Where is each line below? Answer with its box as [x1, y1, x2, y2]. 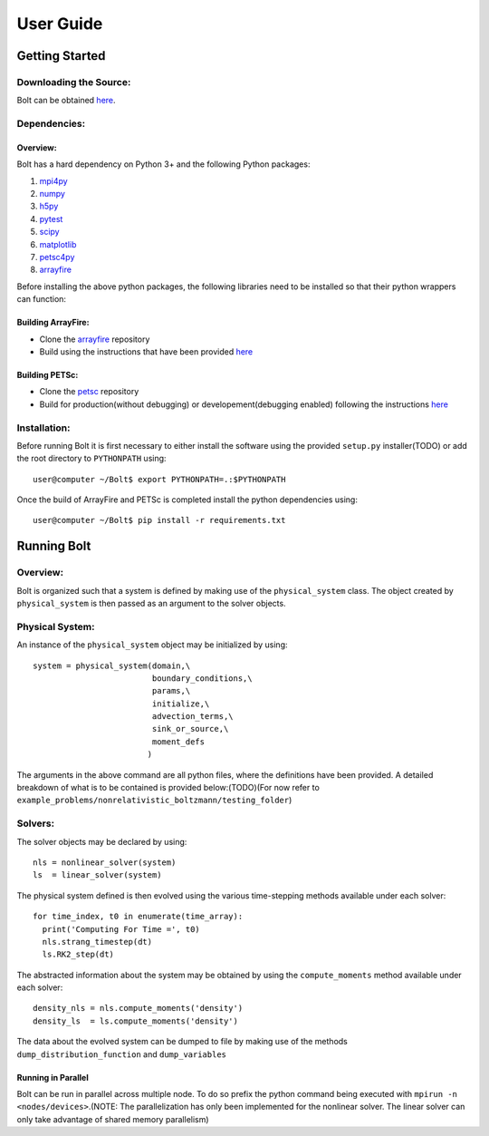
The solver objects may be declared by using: [16, 836, 187, 847]
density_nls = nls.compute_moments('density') [33, 1003, 244, 1014]
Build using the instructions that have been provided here [39, 345, 254, 357]
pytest [39, 213, 63, 224]
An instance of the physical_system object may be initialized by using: [16, 639, 289, 650]
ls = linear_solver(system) [33, 870, 162, 880]
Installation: [16, 422, 71, 434]
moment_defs [151, 736, 206, 747]
